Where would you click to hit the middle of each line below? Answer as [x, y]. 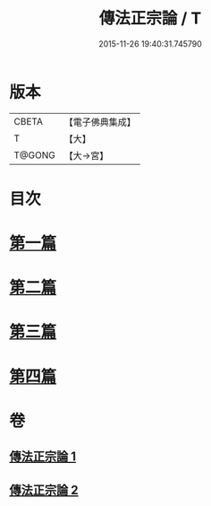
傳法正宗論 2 [44, 490]
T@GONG [34, 155]
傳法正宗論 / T [150, 18]
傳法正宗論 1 [43, 457]
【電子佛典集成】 [100, 122]
